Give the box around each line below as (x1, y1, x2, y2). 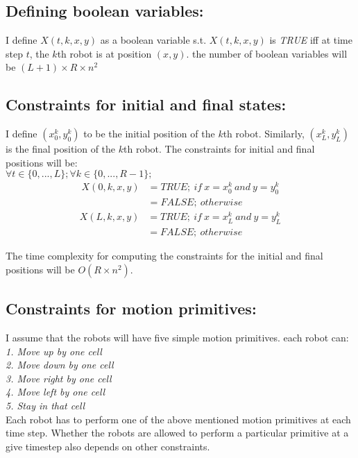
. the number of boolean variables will (186, 46, 348, 60)
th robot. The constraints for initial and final (123, 142, 315, 156)
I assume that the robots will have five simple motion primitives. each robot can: (6, 330, 349, 345)
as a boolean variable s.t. (100, 33, 207, 47)
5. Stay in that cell (6, 398, 85, 413)
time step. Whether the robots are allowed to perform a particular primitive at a (6, 425, 349, 440)
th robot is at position (57, 46, 152, 60)
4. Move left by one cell (6, 384, 105, 399)
